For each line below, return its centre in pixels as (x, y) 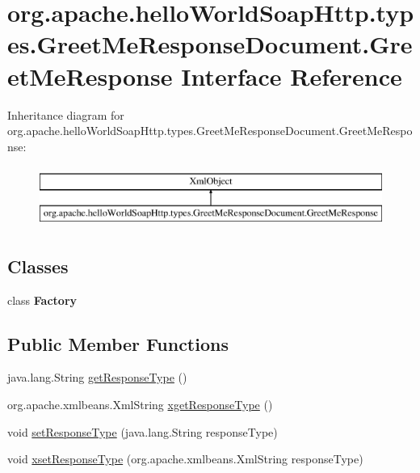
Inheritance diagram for (66, 114)
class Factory (42, 300)
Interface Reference (292, 76)
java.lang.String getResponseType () (97, 377)
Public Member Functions (118, 343)
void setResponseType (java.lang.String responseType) (143, 431)
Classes (38, 266)
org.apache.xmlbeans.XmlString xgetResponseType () (140, 405)
